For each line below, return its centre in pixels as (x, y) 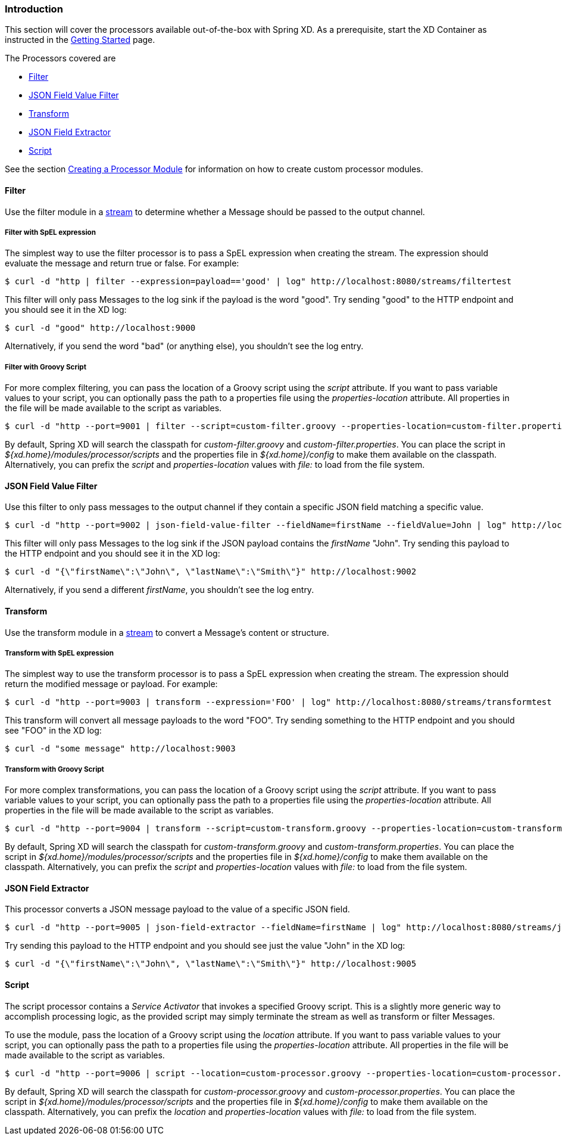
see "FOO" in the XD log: (53, 731)
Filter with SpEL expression (50, 232)
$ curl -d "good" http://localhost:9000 (100, 328)
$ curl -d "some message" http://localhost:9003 (120, 749)
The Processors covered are (60, 58)
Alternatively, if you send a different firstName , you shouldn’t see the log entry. (160, 590)
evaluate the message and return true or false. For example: (122, 263)
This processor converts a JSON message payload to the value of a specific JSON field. (177, 909)
